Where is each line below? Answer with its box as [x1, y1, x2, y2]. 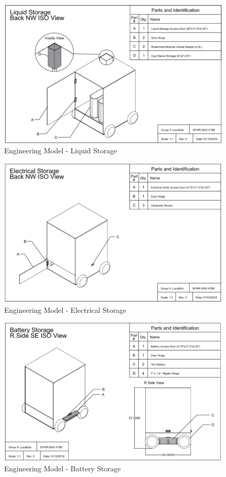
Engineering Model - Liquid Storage [4, 145, 117, 156]
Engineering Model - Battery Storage [4, 463, 121, 473]
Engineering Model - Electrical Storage [4, 304, 126, 315]
